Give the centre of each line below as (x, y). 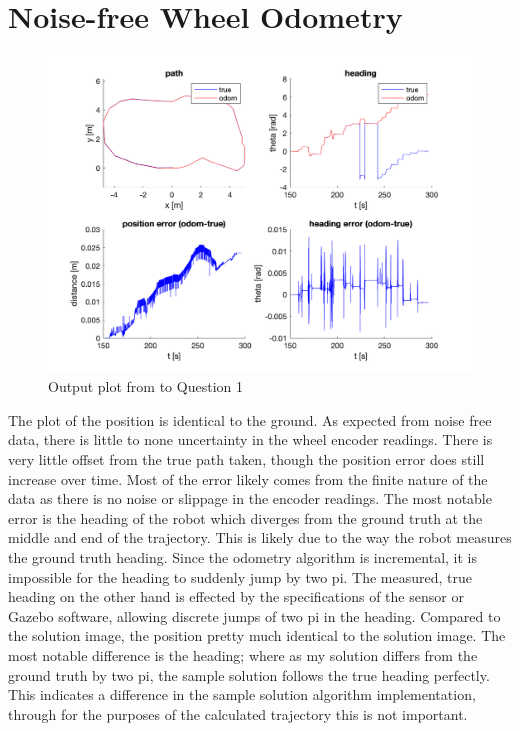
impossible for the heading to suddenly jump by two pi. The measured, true (240, 576)
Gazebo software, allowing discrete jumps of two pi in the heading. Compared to (254, 615)
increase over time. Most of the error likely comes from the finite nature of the (248, 478)
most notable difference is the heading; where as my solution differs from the (243, 655)
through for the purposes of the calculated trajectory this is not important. (238, 713)
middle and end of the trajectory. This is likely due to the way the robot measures (260, 537)
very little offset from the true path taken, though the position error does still (246, 459)
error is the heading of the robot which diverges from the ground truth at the (245, 517)
